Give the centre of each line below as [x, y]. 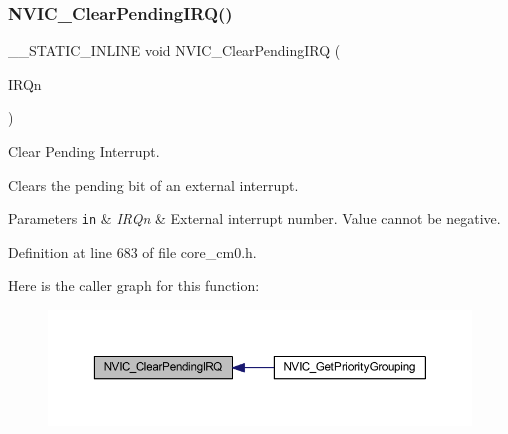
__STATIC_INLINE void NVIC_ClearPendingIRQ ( [174, 50]
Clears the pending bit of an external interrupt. [153, 184]
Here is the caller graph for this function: [134, 285]
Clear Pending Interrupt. [84, 151]
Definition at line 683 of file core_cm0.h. [132, 251]
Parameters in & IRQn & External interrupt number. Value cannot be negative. [254, 218]
